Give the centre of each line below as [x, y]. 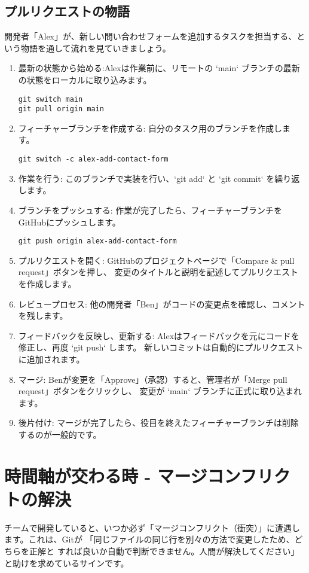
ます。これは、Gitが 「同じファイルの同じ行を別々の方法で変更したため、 [149, 539]
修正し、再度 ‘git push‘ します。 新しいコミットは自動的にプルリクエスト [161, 347]
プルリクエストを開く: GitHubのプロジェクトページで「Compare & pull [156, 260]
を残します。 [43, 316]
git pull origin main [61, 109]
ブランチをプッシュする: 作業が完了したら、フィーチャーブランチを [150, 210]
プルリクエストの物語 [67, 11]
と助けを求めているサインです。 [67, 563]
